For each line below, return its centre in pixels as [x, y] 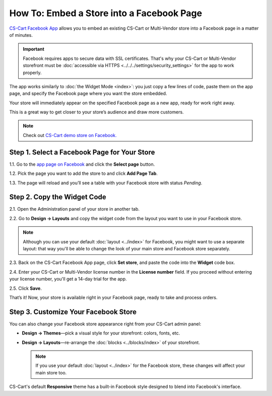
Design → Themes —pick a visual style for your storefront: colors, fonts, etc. [101, 333]
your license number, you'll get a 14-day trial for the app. [68, 279]
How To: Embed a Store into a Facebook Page [106, 13]
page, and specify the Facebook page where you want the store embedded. [88, 94]
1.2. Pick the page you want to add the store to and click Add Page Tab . [84, 173]
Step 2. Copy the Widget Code [58, 197]
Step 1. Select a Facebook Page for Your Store [82, 152]
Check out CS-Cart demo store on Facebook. [70, 135]
